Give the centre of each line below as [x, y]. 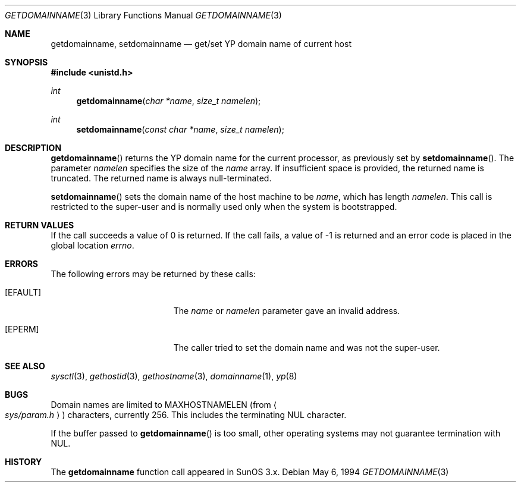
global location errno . [92, 245]
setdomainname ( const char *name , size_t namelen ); [180, 129]
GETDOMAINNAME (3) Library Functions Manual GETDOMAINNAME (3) [143, 15]
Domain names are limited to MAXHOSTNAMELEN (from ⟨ [164, 405]
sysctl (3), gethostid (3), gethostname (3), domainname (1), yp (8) [174, 376]
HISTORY [23, 462]
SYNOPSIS [26, 62]
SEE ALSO [25, 366]
